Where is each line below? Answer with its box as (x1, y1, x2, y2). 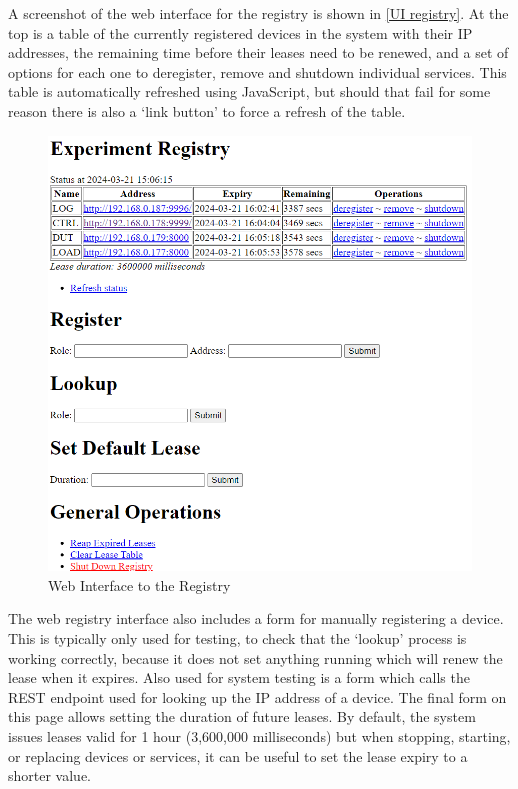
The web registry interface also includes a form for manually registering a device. (8, 608, 504, 629)
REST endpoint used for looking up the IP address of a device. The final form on (8, 686, 507, 707)
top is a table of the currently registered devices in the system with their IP (8, 22, 473, 43)
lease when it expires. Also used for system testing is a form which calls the (8, 667, 470, 688)
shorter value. (8, 765, 91, 786)
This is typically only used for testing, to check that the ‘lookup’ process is (8, 627, 467, 648)
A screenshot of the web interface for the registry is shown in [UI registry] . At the (8, 3, 509, 23)
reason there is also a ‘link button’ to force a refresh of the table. (8, 100, 406, 121)
